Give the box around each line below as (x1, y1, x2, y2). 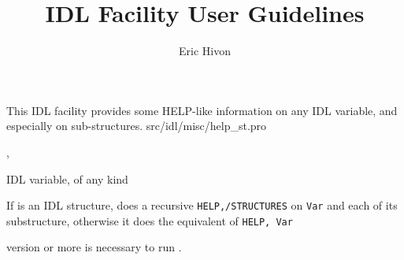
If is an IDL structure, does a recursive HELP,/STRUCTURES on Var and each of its (6, 197, 398, 214)
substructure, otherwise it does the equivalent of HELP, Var (6, 212, 293, 228)
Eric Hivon (179, 43, 231, 59)
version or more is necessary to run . (6, 239, 182, 255)
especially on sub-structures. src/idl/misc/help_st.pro (6, 117, 267, 134)
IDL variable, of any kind (6, 170, 128, 187)
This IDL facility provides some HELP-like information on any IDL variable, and (6, 102, 398, 118)
